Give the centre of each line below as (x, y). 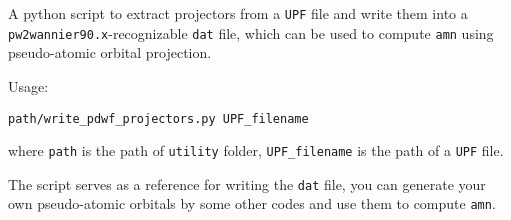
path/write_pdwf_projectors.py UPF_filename (158, 118)
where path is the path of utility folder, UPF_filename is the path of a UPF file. (256, 150)
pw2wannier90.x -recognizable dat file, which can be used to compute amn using (251, 32)
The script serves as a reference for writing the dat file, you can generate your (247, 183)
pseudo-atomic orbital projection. (110, 52)
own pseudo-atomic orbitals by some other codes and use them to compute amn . (252, 203)
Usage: (28, 85)
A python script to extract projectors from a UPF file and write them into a (238, 13)
